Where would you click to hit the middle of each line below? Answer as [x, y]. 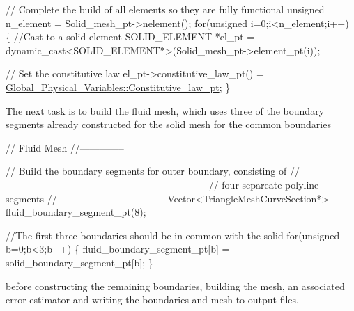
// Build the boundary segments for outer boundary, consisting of [146, 171]
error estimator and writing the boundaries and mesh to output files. [152, 300]
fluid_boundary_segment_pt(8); [76, 212]
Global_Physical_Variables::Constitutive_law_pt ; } [118, 87]
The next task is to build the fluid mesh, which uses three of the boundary [165, 110]
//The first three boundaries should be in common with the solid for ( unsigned [173, 235]
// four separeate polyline [264, 184]
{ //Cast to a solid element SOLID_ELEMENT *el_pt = [130, 37]
